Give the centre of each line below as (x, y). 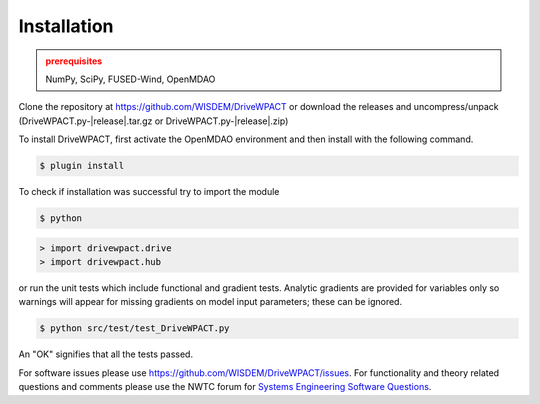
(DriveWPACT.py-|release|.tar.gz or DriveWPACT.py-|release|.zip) (153, 121)
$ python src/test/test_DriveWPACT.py (134, 328)
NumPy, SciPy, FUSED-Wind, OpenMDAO (130, 79)
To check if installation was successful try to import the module (149, 192)
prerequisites (74, 61)
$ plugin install (82, 166)
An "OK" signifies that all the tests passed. (106, 354)
